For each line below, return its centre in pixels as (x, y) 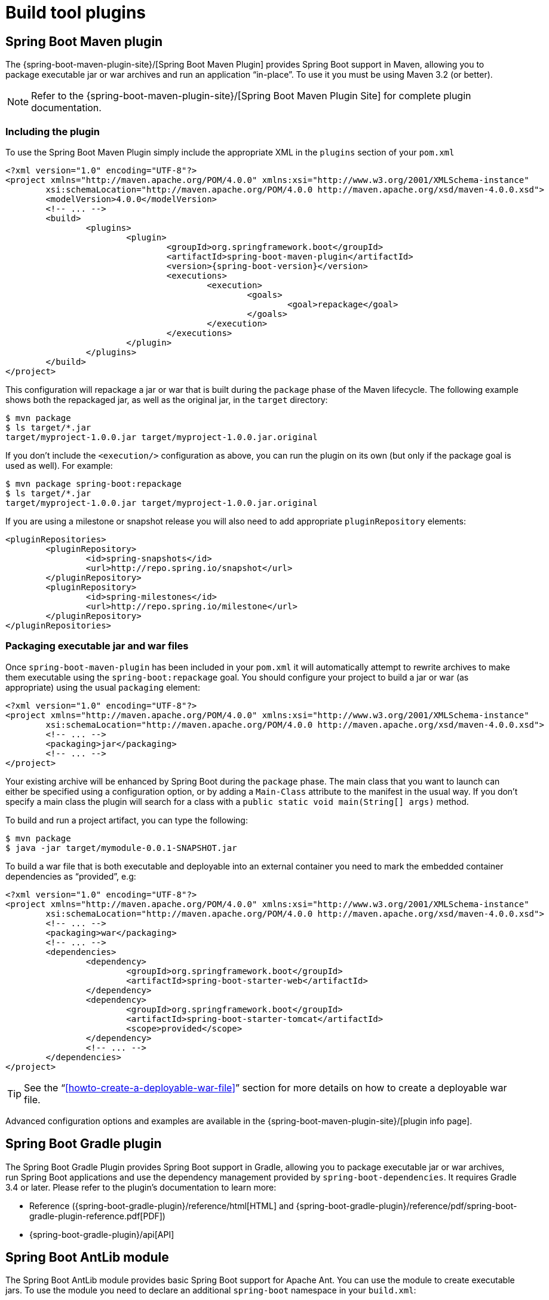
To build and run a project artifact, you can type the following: (127, 820)
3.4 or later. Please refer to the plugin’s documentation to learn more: (141, 1187)
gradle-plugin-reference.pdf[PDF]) (97, 1216)
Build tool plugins (76, 13)
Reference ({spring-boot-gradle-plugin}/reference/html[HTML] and (162, 1206)
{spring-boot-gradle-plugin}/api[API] (102, 1234)
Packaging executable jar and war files (97, 646)
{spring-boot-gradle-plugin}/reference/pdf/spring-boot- (407, 1206)
